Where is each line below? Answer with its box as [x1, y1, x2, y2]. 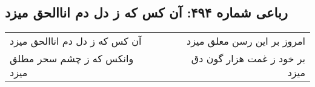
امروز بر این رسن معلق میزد [187, 34, 305, 48]
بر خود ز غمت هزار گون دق [191, 51, 305, 66]
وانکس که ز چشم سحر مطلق [10, 51, 134, 66]
